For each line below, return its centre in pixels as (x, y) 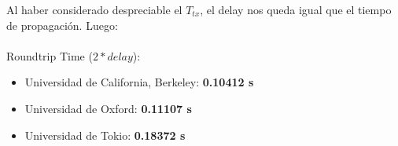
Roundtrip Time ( (50, 55)
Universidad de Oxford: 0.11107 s (108, 108)
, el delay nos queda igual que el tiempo (296, 9)
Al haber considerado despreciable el (94, 9)
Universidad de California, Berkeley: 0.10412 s (139, 82)
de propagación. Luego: (62, 25)
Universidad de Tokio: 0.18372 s (105, 135)
